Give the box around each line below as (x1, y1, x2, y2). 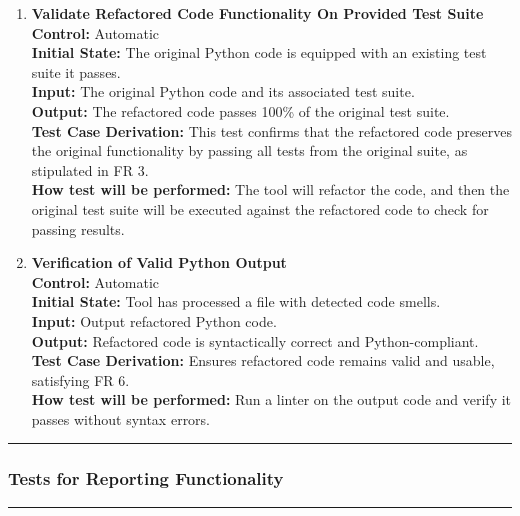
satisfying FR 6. (31, 369, 130, 390)
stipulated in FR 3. (31, 159, 149, 180)
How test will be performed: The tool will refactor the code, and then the (31, 179, 510, 200)
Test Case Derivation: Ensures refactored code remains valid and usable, (31, 350, 495, 371)
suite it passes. (31, 61, 121, 82)
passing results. (31, 218, 125, 239)
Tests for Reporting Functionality (8, 466, 284, 491)
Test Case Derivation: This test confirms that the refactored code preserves (31, 120, 512, 141)
